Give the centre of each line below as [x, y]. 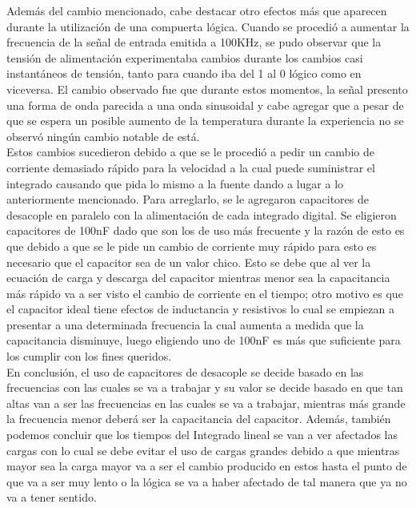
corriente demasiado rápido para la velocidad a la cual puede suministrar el [191, 167]
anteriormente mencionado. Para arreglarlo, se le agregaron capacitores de [188, 199]
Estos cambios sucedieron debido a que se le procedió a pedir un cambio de [190, 152]
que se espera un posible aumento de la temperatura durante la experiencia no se [205, 121]
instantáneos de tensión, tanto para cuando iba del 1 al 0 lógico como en [184, 73]
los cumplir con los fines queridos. [89, 356]
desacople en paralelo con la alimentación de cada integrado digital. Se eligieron [202, 214]
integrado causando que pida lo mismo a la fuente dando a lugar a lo [175, 183]
